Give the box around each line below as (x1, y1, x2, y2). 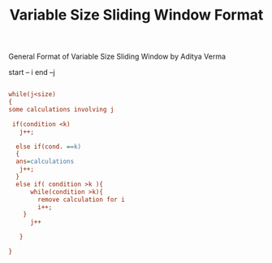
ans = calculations (15, 157, 75, 166)
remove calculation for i (37, 195, 126, 204)
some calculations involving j (8, 105, 114, 113)
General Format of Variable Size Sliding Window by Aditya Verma (8, 51, 226, 62)
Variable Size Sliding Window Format (9, 6, 264, 24)
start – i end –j (8, 68, 55, 77)
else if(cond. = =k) (15, 142, 82, 151)
